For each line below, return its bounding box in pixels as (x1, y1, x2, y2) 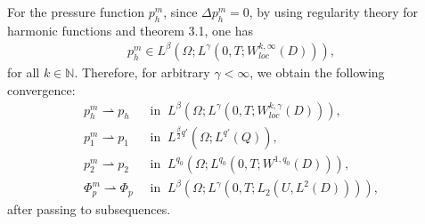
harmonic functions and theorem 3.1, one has (7, 20, 253, 39)
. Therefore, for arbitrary (74, 62, 210, 81)
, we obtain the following (249, 62, 385, 81)
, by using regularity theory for (249, 3, 419, 20)
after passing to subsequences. (7, 200, 171, 219)
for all (7, 62, 40, 81)
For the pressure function (7, 3, 145, 20)
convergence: (7, 80, 76, 99)
